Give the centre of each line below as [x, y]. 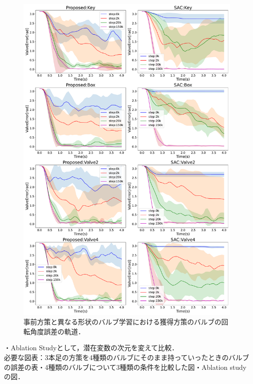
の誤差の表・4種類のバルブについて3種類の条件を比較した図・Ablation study [125, 367]
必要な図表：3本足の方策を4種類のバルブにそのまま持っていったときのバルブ [127, 357]
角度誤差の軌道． [57, 331]
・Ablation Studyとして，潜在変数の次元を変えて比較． [91, 348]
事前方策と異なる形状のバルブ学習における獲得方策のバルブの [122, 322]
